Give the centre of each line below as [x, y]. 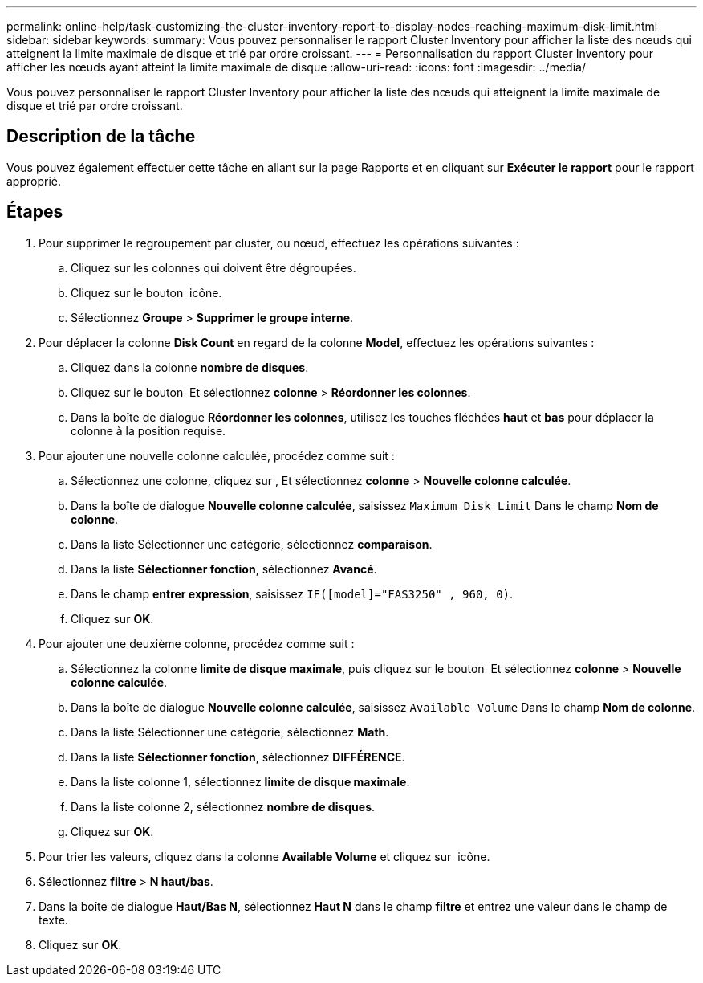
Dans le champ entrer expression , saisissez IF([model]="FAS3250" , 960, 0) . [292, 593]
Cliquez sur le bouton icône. [146, 292]
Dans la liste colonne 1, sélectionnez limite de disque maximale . [240, 781]
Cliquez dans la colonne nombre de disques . [190, 367]
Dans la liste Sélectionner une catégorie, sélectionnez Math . [230, 732]
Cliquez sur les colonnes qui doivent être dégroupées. [213, 267]
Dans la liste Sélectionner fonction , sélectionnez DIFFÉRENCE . [238, 757]
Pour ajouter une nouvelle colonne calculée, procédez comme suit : [217, 455]
